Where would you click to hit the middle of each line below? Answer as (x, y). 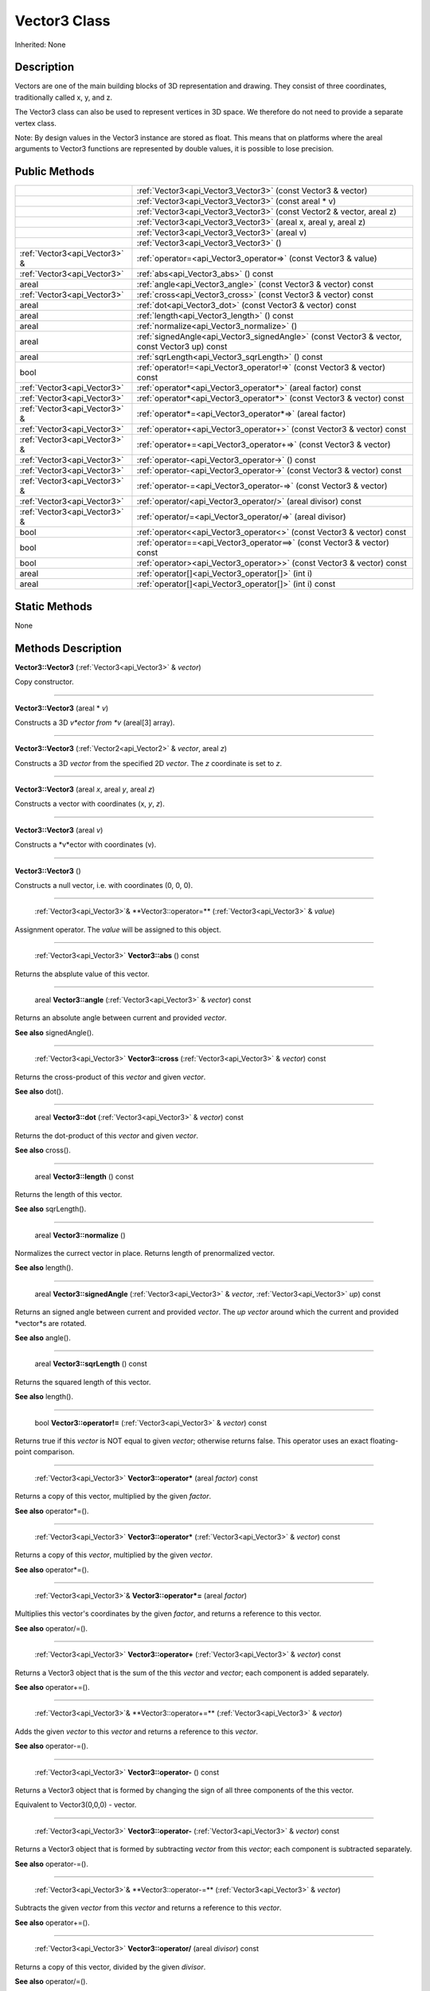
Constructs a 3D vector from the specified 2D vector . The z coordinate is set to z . (149, 763)
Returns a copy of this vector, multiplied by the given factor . (113, 1496)
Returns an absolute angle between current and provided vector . (121, 1018)
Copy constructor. (45, 682)
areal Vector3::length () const (84, 1176)
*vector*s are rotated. (51, 1323)
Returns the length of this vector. (68, 1194)
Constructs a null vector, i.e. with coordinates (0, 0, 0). (104, 886)
